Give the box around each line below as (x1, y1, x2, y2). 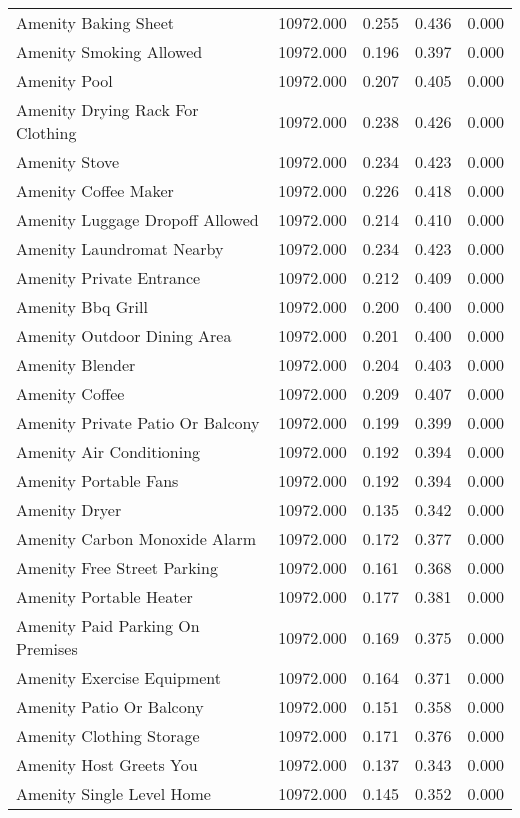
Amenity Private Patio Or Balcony (16, 411, 260, 434)
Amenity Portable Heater (16, 585, 193, 608)
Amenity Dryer (16, 498, 122, 521)
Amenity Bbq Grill (16, 295, 148, 318)
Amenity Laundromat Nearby (16, 237, 224, 260)
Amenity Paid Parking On (16, 614, 200, 637)
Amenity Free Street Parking (16, 556, 218, 579)
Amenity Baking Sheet (16, 11, 175, 34)
